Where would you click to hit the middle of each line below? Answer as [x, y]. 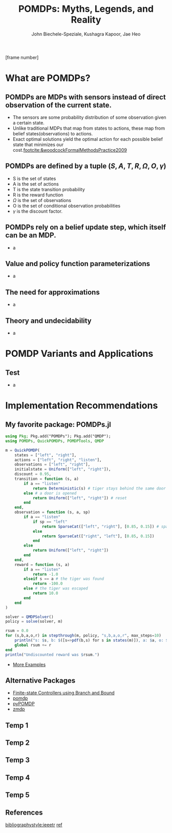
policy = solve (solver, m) [34, 622]
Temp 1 [17, 725]
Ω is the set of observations [42, 200]
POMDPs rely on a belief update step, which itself [86, 227]
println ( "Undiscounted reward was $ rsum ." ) [52, 655]
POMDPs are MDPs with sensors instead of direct [86, 97]
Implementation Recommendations [82, 406]
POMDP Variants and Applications [79, 354]
